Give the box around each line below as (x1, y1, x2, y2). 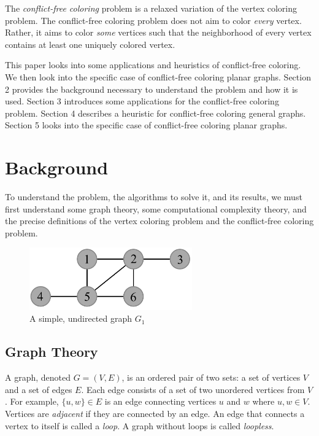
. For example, (5, 395, 59, 408)
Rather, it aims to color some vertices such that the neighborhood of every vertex (5, 26, 312, 39)
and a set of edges (5, 383, 72, 395)
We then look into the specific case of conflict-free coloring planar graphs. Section (5, 70, 311, 83)
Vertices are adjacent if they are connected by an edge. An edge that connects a (5, 407, 305, 419)
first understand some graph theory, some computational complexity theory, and (5, 202, 307, 215)
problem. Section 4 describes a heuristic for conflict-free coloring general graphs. (5, 106, 306, 119)
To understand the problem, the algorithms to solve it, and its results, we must (5, 190, 302, 203)
